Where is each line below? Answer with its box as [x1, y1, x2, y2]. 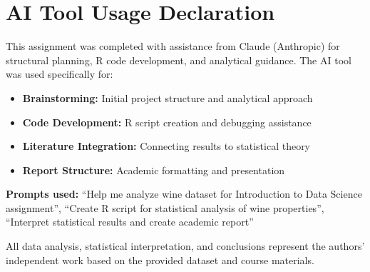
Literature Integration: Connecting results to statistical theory [22, 138, 311, 153]
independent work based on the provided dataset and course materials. [6, 252, 314, 267]
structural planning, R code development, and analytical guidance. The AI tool [6, 52, 351, 67]
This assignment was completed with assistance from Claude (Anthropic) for [6, 39, 340, 54]
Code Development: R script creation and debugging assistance [22, 114, 312, 129]
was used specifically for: [6, 66, 113, 81]
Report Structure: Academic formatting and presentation [22, 162, 285, 177]
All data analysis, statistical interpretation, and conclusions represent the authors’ [6, 238, 365, 253]
